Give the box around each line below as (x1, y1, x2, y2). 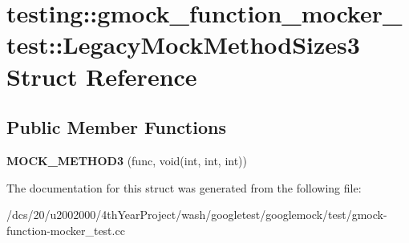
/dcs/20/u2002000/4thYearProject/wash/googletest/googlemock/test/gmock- (6, 206, 387, 223)
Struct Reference (6, 59, 197, 92)
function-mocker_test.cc (6, 221, 125, 238)
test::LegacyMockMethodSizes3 (6, 28, 360, 61)
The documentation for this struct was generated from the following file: (6, 179, 362, 196)
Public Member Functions (6, 115, 226, 140)
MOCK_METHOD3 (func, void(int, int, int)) (6, 152, 248, 168)
